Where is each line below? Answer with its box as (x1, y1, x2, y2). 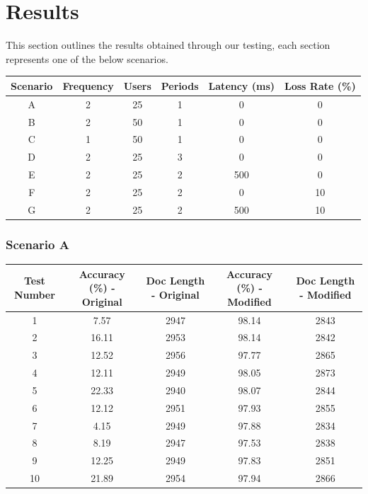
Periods (161, 78, 199, 93)
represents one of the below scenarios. (6, 51, 168, 66)
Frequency (62, 78, 114, 93)
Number (13, 287, 55, 301)
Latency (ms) (208, 78, 275, 93)
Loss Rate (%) (284, 78, 356, 93)
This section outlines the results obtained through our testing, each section (6, 38, 330, 52)
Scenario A (6, 235, 69, 253)
